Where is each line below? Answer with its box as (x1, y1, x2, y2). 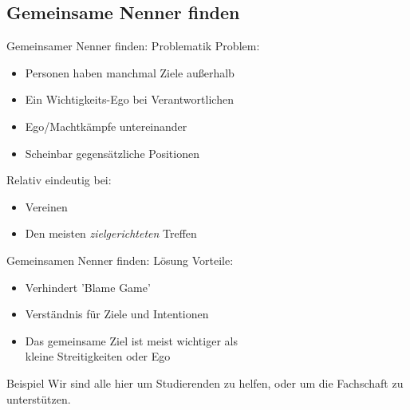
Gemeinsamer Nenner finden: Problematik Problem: (6, 37, 260, 54)
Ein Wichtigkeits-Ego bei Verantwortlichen (25, 91, 234, 108)
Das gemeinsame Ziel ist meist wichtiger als (25, 332, 238, 349)
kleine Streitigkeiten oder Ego (25, 348, 171, 365)
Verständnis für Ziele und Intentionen (25, 306, 209, 322)
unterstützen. (6, 390, 71, 407)
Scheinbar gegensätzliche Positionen (25, 144, 199, 161)
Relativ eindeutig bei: (6, 171, 112, 188)
